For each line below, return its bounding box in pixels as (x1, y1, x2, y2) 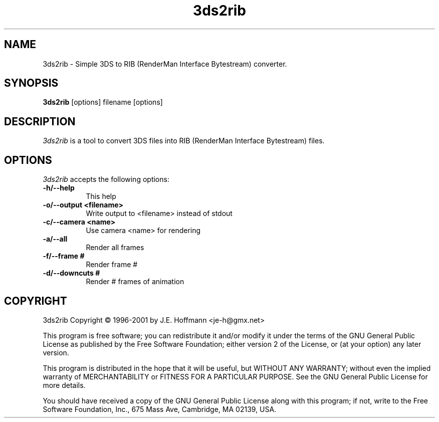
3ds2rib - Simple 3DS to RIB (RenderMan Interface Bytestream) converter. (43, 59, 287, 68)
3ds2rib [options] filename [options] (43, 98, 163, 107)
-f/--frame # (43, 252, 85, 261)
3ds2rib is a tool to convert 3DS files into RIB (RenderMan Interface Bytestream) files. (43, 136, 325, 145)
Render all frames (86, 243, 144, 252)
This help (86, 192, 116, 201)
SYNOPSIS (4, 77, 59, 90)
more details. (43, 380, 86, 389)
